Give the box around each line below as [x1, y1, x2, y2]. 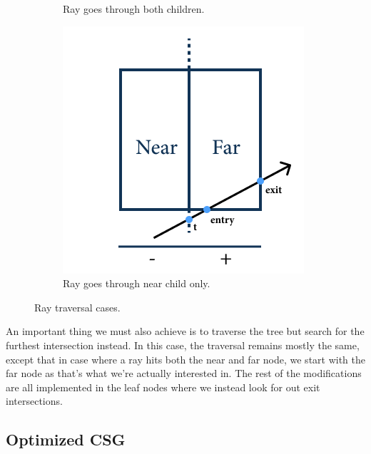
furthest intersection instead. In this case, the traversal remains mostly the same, [6, 337, 360, 352]
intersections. [6, 393, 63, 408]
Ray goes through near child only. [63, 276, 210, 291]
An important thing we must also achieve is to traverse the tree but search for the [6, 324, 365, 339]
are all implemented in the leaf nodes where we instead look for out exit [6, 379, 320, 394]
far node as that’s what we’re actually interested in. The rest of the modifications [6, 366, 362, 381]
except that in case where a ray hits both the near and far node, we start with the [6, 351, 366, 366]
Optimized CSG [6, 428, 126, 450]
